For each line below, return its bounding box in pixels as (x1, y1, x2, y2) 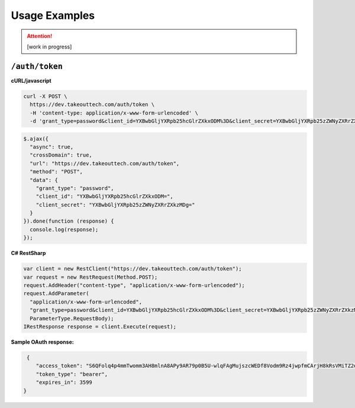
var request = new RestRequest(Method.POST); (23, 273, 158, 280)
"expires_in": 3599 (35, 379, 93, 386)
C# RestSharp (11, 250, 46, 257)
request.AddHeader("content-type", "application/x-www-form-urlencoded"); (23, 282, 246, 289)
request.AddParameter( (23, 290, 89, 297)
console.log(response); (30, 226, 99, 233)
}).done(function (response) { (23, 218, 115, 224)
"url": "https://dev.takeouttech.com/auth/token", (30, 160, 180, 167)
